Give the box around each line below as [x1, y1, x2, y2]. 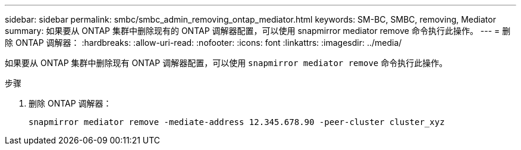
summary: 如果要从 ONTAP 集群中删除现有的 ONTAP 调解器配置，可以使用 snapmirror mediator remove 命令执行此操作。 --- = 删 [5, 26, 511, 36]
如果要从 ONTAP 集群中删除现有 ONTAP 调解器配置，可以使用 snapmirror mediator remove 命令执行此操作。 [5, 58, 448, 68]
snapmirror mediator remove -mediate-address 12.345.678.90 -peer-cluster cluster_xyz [29, 117, 445, 127]
